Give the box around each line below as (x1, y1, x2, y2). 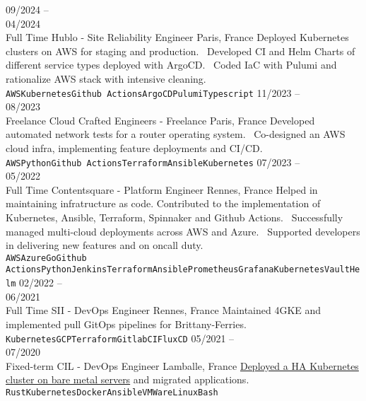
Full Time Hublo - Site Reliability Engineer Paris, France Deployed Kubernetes (6, 30, 349, 45)
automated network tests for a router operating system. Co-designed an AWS (6, 127, 346, 141)
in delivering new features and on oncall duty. (6, 238, 203, 252)
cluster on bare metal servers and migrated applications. (6, 372, 249, 387)
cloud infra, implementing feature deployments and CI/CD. (6, 141, 263, 155)
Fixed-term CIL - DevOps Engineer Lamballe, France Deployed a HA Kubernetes (6, 358, 359, 373)
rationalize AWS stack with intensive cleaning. (6, 71, 206, 86)
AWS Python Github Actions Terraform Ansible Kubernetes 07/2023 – (6, 154, 300, 169)
